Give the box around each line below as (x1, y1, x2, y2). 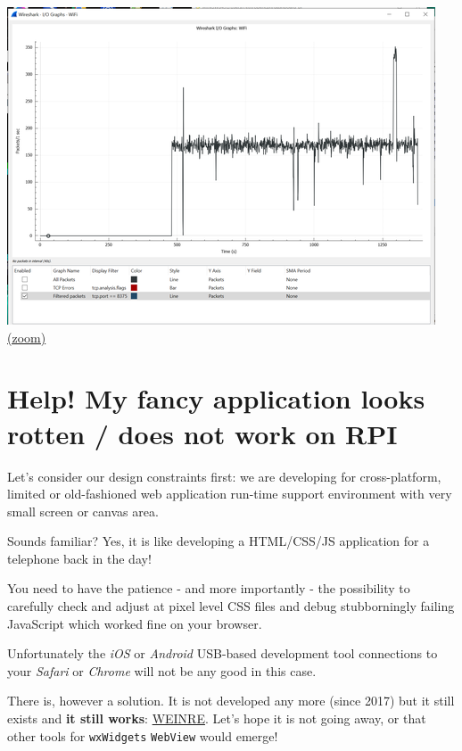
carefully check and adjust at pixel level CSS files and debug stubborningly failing (7, 597, 455, 615)
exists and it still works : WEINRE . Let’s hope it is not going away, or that (7, 709, 426, 728)
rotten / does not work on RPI (7, 415, 398, 451)
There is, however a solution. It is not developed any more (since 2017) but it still (7, 691, 455, 710)
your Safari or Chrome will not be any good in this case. (7, 661, 317, 680)
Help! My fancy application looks (7, 380, 425, 417)
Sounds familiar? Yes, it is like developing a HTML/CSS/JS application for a (7, 532, 430, 550)
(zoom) (7, 327, 46, 346)
